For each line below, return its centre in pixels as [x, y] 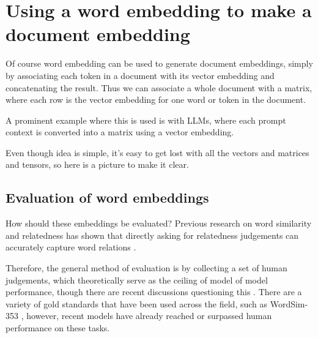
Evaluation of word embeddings [107, 197]
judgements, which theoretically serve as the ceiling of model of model [137, 280]
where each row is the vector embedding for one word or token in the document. [156, 100]
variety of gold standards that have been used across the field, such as [137, 303]
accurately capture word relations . [71, 247]
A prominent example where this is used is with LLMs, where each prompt [146, 120]
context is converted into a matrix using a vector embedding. [120, 132]
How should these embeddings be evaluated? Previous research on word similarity [159, 223]
